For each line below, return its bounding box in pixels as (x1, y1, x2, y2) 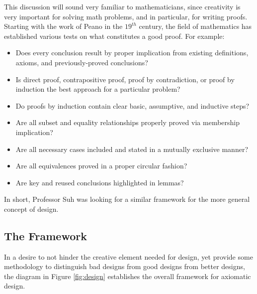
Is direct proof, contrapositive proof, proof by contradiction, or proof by (15, 74, 235, 84)
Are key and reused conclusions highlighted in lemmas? (15, 177, 184, 187)
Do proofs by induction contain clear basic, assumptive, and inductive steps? (15, 100, 250, 111)
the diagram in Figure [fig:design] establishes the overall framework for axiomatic (4, 271, 251, 281)
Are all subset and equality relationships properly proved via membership (15, 117, 240, 128)
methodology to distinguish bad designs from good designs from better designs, (4, 261, 245, 272)
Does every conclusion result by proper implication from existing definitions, (15, 47, 249, 58)
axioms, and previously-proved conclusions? (15, 57, 148, 67)
